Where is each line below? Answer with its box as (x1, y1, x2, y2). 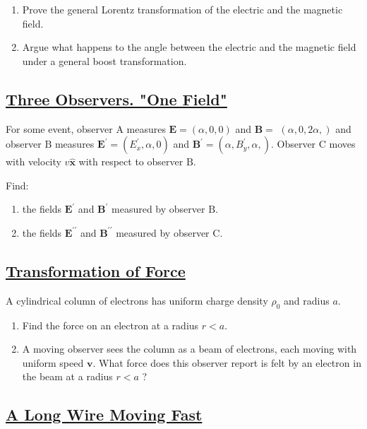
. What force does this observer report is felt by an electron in (92, 355, 361, 370)
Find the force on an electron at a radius (22, 317, 199, 332)
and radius (284, 293, 330, 307)
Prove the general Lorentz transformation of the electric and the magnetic (22, 2, 343, 16)
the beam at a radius (22, 369, 113, 384)
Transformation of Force (6, 259, 186, 281)
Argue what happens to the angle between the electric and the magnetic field (22, 40, 356, 54)
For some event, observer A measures (6, 121, 166, 136)
